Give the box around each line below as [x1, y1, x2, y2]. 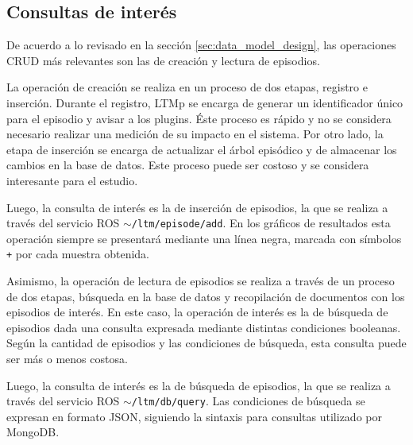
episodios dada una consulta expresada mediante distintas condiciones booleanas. [6, 319, 401, 335]
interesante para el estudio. [6, 172, 138, 188]
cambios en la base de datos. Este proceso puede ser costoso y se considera [6, 157, 369, 173]
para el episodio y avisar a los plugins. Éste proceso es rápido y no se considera [6, 110, 392, 126]
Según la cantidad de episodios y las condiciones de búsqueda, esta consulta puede [6, 335, 407, 351]
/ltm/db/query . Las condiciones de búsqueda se [131, 393, 365, 409]
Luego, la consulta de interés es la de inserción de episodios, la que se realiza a [6, 199, 388, 215]
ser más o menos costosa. [6, 350, 128, 367]
